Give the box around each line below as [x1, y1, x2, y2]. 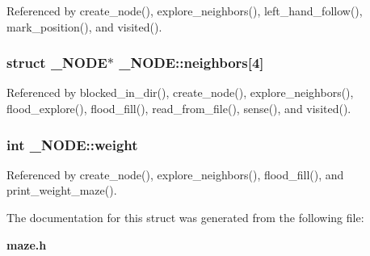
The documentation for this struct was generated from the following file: [6, 209, 364, 225]
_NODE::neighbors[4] [119, 52, 264, 73]
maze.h [6, 236, 47, 253]
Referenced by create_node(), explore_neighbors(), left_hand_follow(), [6, 2, 363, 19]
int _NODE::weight [6, 134, 138, 154]
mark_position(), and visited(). [6, 18, 162, 35]
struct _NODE [6, 52, 107, 73]
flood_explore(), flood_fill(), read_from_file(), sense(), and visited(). [6, 100, 351, 116]
